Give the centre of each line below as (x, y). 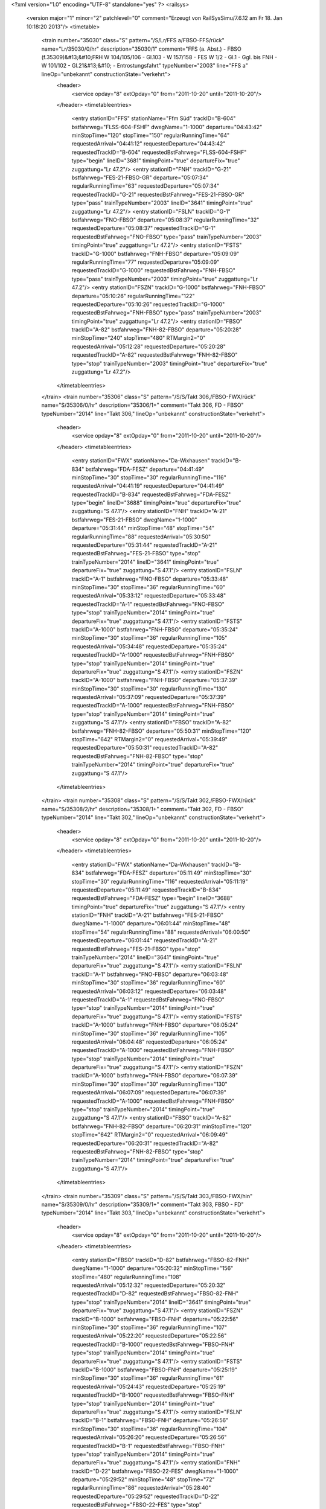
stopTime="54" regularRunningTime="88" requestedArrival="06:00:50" (161, 932)
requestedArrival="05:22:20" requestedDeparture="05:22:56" (149, 1336)
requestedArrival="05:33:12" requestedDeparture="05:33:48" (149, 596)
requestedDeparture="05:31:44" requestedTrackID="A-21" (144, 545)
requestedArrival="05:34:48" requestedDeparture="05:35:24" (149, 646)
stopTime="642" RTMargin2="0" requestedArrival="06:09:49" (150, 1135)
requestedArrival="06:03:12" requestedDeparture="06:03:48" (149, 991)
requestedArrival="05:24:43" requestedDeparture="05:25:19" (149, 1386)
